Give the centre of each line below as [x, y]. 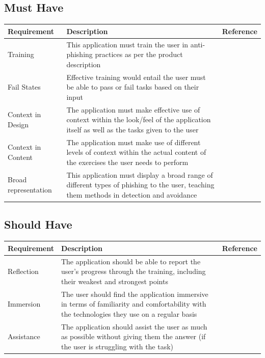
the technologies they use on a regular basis [129, 313]
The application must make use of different [134, 142]
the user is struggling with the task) [117, 346]
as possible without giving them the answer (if [133, 336]
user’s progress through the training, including [133, 271]
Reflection [23, 271]
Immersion [24, 304]
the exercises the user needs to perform [127, 162]
